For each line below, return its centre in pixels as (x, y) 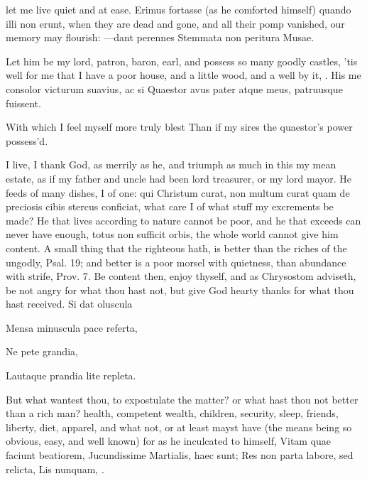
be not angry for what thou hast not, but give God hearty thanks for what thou (180, 290)
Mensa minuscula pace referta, (72, 327)
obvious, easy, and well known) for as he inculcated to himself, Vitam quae (169, 441)
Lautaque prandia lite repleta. (71, 375)
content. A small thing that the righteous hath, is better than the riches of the (176, 248)
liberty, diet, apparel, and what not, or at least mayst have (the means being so (179, 427)
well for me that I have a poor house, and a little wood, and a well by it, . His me (183, 75)
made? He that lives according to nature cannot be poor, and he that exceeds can (183, 220)
